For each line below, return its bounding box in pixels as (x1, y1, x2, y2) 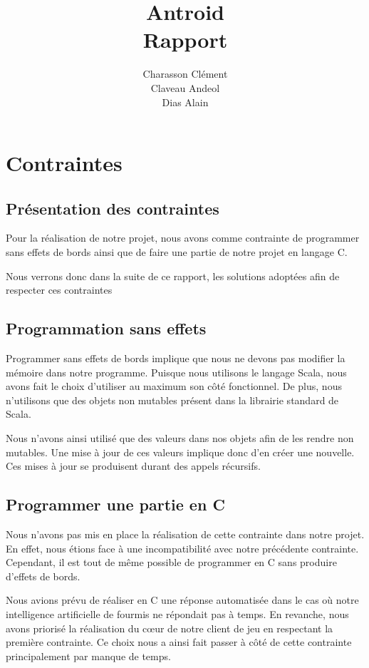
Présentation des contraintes (6, 197, 219, 219)
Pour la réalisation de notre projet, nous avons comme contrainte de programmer (6, 230, 360, 245)
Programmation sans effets (6, 317, 207, 339)
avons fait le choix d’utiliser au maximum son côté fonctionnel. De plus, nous (6, 379, 342, 394)
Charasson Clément (142, 66, 228, 81)
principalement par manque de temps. (6, 648, 171, 663)
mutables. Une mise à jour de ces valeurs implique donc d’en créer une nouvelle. (6, 444, 355, 459)
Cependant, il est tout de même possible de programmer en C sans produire (6, 555, 337, 570)
